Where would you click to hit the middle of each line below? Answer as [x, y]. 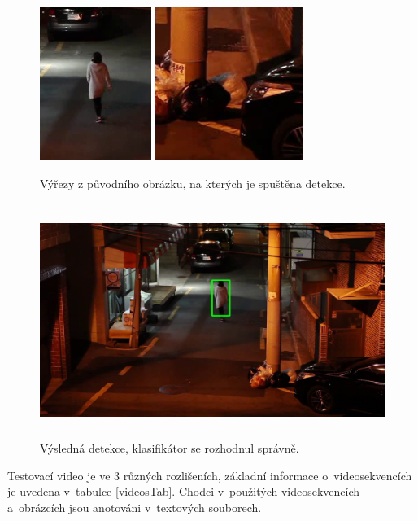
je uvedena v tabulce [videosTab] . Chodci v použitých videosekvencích [184, 491]
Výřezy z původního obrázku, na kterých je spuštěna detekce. [193, 183]
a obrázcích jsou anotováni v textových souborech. [135, 507]
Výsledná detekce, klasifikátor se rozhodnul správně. [170, 447]
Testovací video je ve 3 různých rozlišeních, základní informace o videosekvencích [210, 475]
